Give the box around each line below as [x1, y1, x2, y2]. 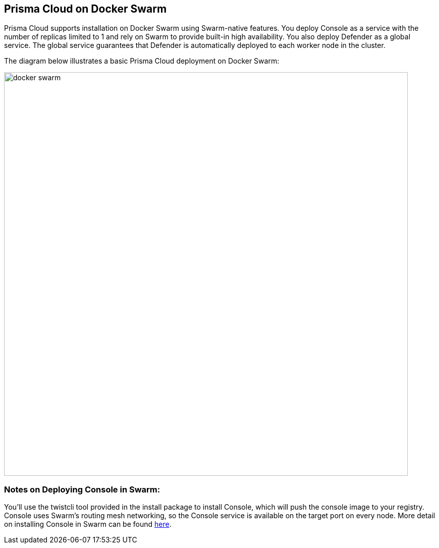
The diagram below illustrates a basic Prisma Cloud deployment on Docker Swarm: [4, 57, 280, 66]
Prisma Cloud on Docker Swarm [4, 3, 167, 15]
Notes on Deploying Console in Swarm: [4, 484, 160, 495]
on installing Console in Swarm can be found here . [4, 520, 172, 529]
